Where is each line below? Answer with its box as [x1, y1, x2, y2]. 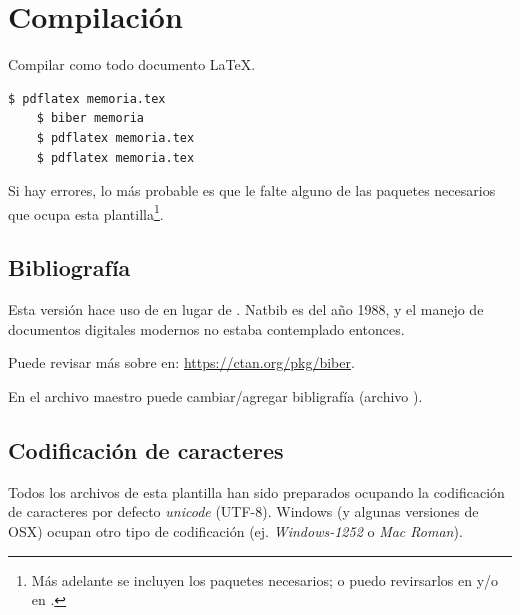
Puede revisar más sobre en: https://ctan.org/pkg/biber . [8, 352, 355, 373]
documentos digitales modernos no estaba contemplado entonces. [8, 318, 405, 339]
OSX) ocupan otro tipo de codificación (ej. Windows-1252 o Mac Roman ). [8, 520, 463, 541]
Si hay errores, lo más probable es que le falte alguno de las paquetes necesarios [8, 180, 496, 201]
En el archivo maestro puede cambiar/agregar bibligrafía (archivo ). [8, 385, 423, 406]
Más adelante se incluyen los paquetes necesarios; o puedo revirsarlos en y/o [31, 569, 499, 590]
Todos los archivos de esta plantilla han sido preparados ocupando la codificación [8, 481, 505, 502]
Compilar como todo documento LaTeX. [8, 54, 256, 75]
